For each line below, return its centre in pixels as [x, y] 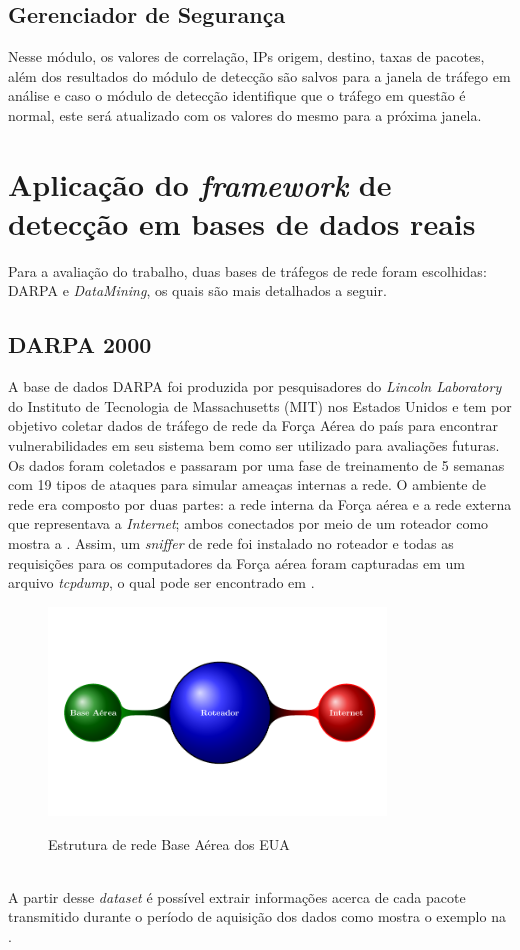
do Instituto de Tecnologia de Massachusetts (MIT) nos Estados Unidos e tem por [260, 405]
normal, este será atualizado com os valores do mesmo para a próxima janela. [245, 114]
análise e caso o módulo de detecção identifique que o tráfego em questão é [237, 95]
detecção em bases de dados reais [242, 222]
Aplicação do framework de [200, 184]
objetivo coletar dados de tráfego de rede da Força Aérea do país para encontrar [253, 425]
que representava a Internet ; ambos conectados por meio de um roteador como [248, 523]
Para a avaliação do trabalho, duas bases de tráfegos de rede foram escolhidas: [247, 270]
